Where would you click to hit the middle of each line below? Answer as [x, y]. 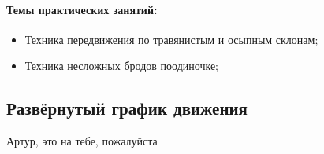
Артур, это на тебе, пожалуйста [82, 141]
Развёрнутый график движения [127, 108]
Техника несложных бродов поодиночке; [121, 66]
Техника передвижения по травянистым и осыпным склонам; [171, 39]
